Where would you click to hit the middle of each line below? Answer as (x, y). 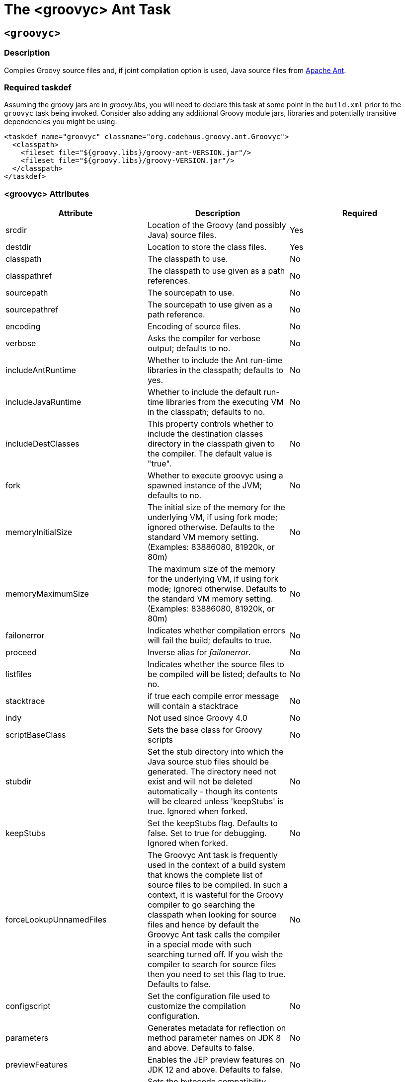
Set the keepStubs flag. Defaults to (212, 823)
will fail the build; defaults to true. (209, 641)
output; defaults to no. (189, 348)
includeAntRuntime (41, 370)
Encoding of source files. (194, 327)
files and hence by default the (203, 925)
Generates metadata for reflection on (217, 1028)
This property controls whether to (210, 424)
